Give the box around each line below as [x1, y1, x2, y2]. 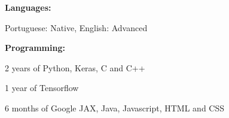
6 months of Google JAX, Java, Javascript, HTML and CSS [5, 101, 225, 114]
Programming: [5, 41, 65, 54]
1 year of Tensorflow [5, 81, 79, 94]
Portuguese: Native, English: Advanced [5, 21, 148, 34]
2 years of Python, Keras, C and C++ [5, 61, 145, 74]
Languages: [5, 1, 51, 13]
